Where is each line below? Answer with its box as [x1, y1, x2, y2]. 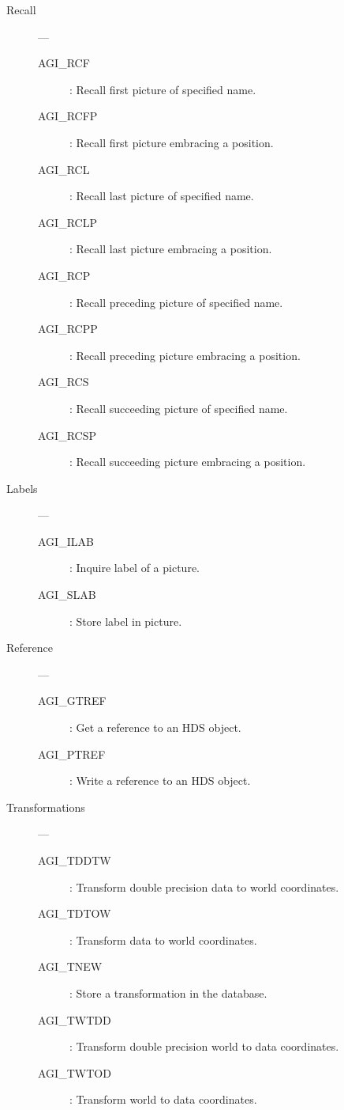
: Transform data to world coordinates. [69, 931, 257, 948]
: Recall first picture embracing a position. [69, 134, 274, 150]
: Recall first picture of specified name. [69, 81, 256, 97]
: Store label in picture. [69, 612, 182, 629]
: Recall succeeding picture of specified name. [69, 400, 288, 416]
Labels [6, 479, 38, 496]
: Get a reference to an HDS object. [69, 719, 241, 736]
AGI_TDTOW [38, 905, 111, 922]
